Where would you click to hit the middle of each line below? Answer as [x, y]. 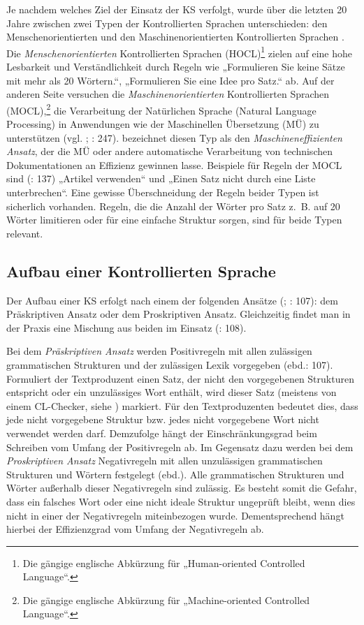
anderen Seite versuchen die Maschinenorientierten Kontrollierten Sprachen [168, 94]
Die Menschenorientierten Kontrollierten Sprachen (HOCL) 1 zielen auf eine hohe [180, 52]
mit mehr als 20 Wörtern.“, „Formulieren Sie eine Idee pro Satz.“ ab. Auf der [170, 80]
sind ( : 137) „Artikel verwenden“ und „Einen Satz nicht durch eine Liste [161, 178]
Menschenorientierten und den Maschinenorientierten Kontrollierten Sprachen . [175, 37]
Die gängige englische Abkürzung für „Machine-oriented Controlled [166, 600]
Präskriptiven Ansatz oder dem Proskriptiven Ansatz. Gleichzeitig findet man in [179, 314]
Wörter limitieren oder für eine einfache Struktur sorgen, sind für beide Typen [174, 220]
